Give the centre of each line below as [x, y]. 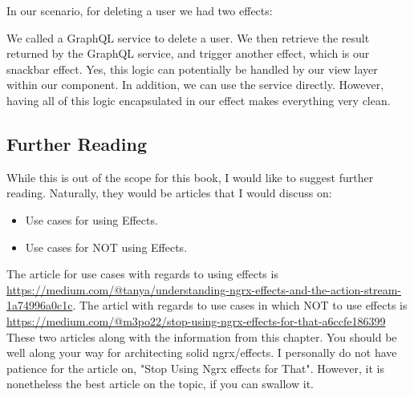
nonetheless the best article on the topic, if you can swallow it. [160, 384]
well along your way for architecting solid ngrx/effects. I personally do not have [202, 352]
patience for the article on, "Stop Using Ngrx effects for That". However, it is [195, 368]
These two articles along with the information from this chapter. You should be [202, 336]
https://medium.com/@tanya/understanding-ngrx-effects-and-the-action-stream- [204, 289]
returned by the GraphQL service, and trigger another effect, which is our [188, 53]
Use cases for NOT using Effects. [106, 247]
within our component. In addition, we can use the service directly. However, [195, 85]
